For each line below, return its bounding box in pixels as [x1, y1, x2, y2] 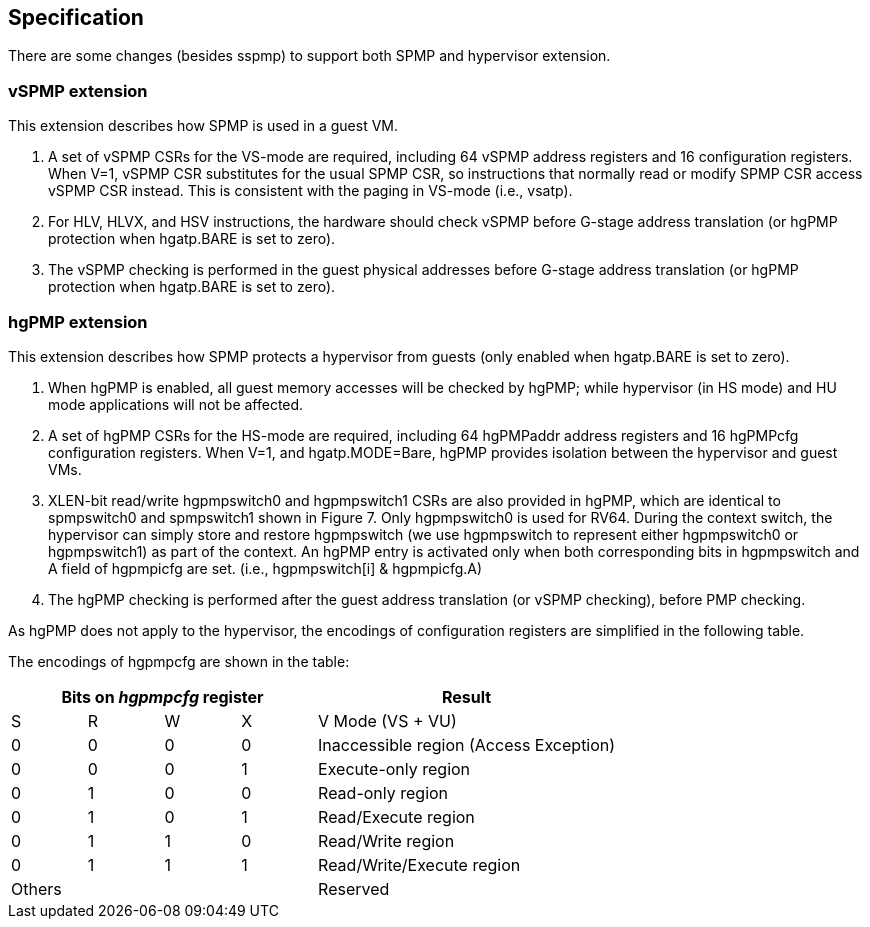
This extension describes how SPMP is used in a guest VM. [8, 117, 399, 135]
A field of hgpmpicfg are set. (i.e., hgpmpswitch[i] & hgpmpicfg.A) [48, 559, 483, 577]
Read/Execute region [318, 806, 475, 827]
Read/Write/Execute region [318, 854, 521, 875]
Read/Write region [318, 830, 455, 851]
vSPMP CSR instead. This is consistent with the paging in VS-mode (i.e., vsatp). [48, 182, 573, 200]
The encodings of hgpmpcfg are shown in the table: [8, 652, 350, 670]
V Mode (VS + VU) [318, 710, 457, 731]
